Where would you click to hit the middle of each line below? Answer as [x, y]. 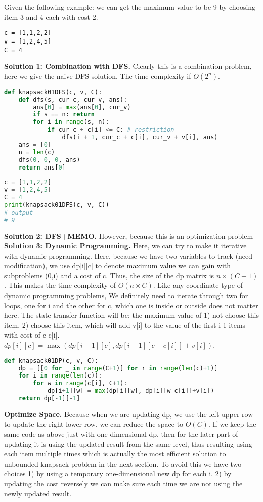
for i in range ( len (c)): [60, 376]
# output [19, 212]
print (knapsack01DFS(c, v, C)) [57, 205]
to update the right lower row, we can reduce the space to [94, 424]
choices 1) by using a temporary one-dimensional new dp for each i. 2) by [118, 473]
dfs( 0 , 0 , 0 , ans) [49, 160]
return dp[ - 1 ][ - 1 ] [49, 398]
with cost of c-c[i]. [32, 335]
